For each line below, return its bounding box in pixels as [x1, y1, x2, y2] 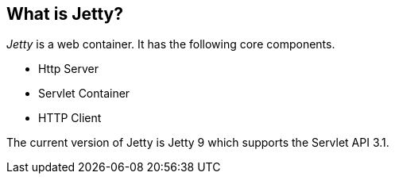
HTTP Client [38, 111, 102, 125]
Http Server [38, 62, 99, 76]
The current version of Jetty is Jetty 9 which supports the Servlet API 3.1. [6, 136, 389, 150]
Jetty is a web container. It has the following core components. [6, 37, 335, 52]
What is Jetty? [6, 4, 123, 24]
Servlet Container [38, 86, 130, 101]
